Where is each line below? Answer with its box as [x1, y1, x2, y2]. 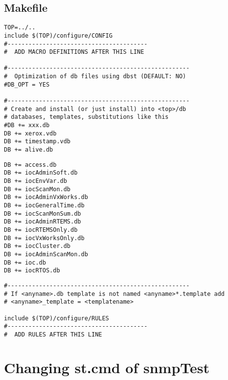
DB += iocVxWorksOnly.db [4, 234, 85, 242]
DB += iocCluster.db [4, 243, 71, 250]
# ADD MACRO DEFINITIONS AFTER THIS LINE [4, 48, 144, 56]
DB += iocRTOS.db [4, 267, 60, 274]
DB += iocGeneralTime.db [4, 201, 85, 209]
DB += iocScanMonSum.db [4, 210, 81, 217]
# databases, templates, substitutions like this [4, 113, 169, 121]
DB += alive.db [4, 146, 53, 154]
